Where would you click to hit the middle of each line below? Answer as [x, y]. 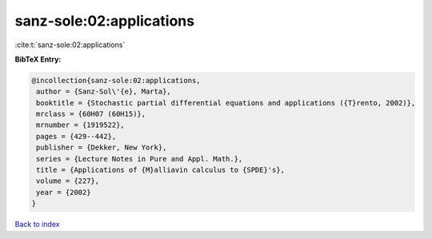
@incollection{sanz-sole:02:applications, [116, 80]
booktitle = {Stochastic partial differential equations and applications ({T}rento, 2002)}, [226, 103]
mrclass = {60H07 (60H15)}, [91, 114]
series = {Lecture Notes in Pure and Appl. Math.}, [140, 159]
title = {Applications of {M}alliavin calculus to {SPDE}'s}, [161, 170]
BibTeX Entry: [38, 59]
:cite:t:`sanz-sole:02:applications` [70, 45]
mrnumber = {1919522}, [81, 125]
